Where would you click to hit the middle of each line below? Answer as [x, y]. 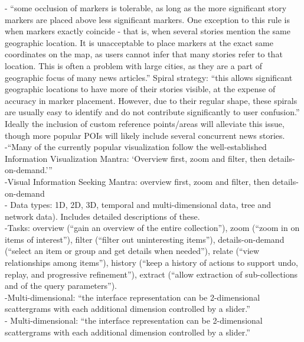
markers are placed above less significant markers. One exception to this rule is [147, 19]
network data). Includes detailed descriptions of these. [102, 216]
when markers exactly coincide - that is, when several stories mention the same [148, 31]
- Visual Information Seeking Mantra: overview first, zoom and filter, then [137, 181]
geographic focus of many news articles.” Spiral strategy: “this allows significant [149, 77]
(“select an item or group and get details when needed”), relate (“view [132, 251]
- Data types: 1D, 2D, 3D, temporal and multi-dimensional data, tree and [138, 205]
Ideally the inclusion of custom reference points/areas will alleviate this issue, [145, 123]
